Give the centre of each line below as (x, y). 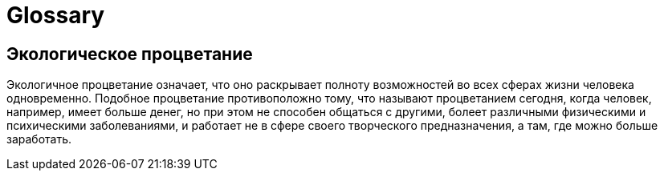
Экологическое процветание (130, 54)
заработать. (39, 139)
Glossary (56, 15)
